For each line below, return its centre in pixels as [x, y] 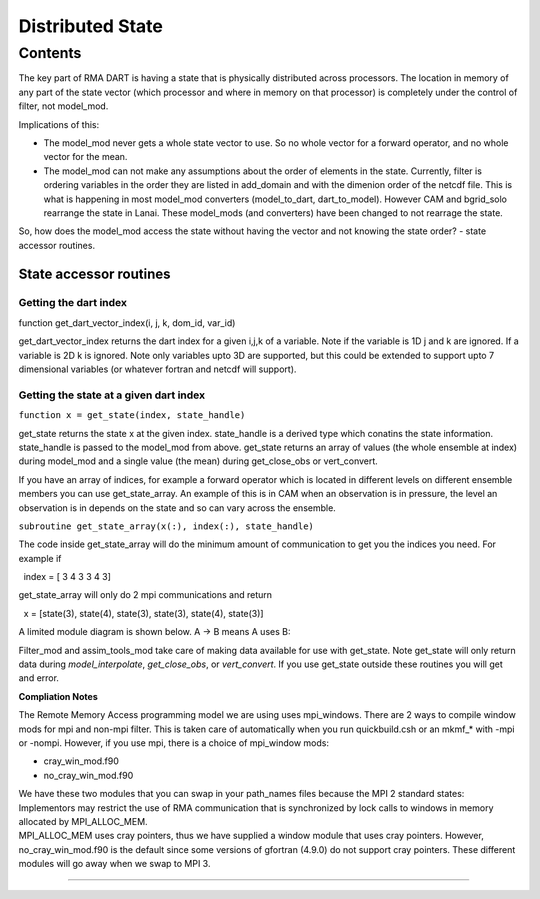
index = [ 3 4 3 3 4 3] [67, 577]
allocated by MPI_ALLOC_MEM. [83, 821]
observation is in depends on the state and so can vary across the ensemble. [177, 507]
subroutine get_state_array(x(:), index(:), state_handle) [166, 526]
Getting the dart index [72, 303]
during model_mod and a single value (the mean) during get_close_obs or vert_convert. [198, 461]
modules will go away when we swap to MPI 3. [114, 864]
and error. [39, 678]
